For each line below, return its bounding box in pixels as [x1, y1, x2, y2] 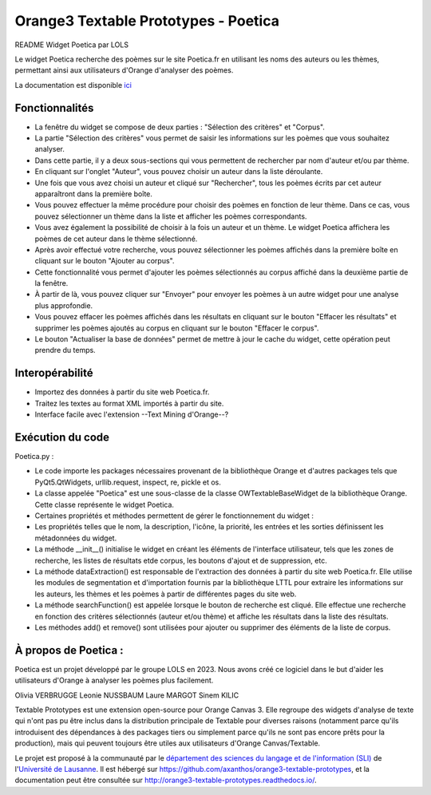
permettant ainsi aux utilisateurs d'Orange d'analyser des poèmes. [14, 65, 234, 75]
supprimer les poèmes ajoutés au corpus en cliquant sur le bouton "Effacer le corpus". [34, 323, 319, 333]
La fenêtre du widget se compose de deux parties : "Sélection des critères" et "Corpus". [34, 122, 325, 132]
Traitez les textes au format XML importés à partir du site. [34, 398, 224, 408]
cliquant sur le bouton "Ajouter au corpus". [34, 256, 175, 266]
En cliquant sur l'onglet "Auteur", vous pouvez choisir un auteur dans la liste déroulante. [34, 167, 323, 176]
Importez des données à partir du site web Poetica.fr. [34, 387, 210, 397]
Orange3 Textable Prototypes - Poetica [14, 12, 279, 30]
